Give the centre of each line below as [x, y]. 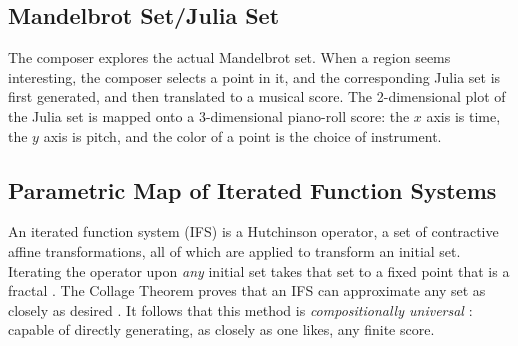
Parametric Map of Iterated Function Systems [252, 189]
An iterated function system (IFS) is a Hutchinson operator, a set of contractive [253, 231]
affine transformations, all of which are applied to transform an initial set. [234, 250]
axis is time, [463, 115]
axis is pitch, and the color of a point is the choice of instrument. [242, 135]
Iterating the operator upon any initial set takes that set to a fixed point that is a [259, 270]
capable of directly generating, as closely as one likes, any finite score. [221, 329]
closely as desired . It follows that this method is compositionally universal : [240, 309]
